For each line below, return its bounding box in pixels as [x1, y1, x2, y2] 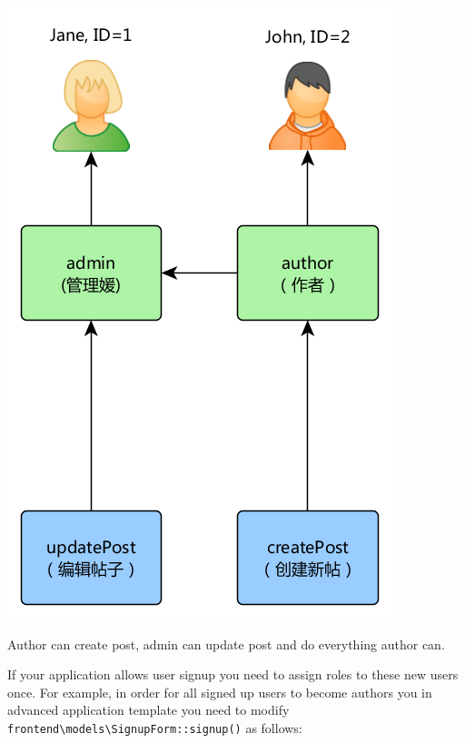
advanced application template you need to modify [7, 700, 290, 719]
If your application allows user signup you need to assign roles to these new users [7, 665, 459, 684]
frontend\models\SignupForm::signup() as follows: [7, 718, 302, 737]
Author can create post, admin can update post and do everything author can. [7, 634, 445, 653]
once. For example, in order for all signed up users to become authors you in [7, 682, 432, 701]
